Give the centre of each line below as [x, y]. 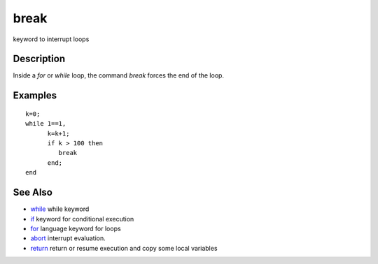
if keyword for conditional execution [82, 219]
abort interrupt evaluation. [68, 238]
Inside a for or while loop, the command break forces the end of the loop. [118, 75]
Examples [35, 95]
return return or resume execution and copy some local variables [124, 248]
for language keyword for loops [76, 228]
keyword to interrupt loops [51, 39]
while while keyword [60, 209]
